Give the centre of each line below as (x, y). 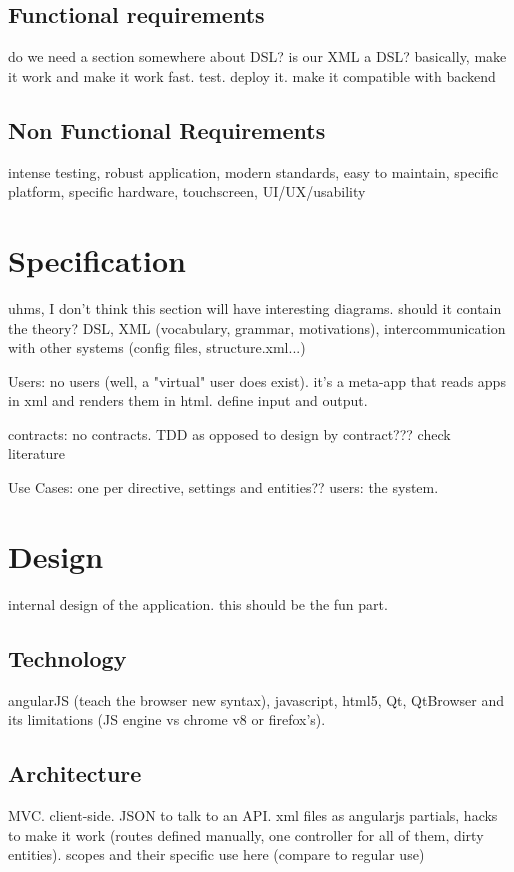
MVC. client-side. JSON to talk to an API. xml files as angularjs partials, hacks (253, 814)
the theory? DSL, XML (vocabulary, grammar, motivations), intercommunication (257, 327)
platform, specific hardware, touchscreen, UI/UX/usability (187, 191)
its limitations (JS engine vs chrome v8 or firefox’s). (167, 719)
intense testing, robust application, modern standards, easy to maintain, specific (253, 171)
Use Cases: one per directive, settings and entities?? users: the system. (223, 487)
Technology (67, 657)
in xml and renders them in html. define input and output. (188, 400)
